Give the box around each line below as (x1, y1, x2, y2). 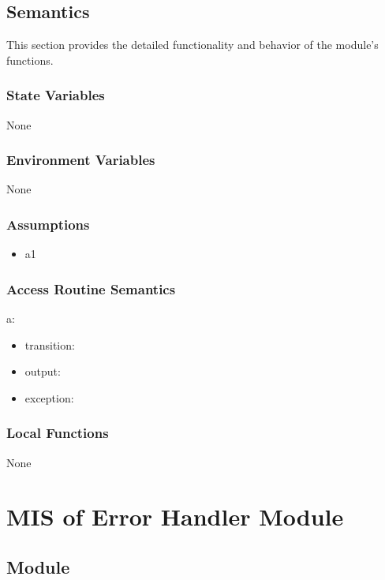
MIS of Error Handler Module (6, 500, 344, 533)
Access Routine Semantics (6, 279, 176, 298)
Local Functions (6, 423, 109, 443)
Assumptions (6, 214, 90, 234)
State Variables (6, 85, 105, 105)
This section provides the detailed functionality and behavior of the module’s (6, 36, 379, 53)
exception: (24, 389, 74, 406)
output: (24, 363, 61, 380)
